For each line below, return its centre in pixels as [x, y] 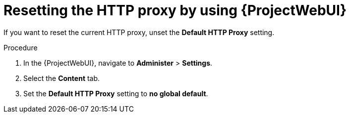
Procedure [21, 47]
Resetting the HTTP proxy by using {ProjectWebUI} [175, 10]
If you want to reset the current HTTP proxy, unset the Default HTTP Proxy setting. [139, 32]
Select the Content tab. [62, 78]
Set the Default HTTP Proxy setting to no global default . [116, 93]
